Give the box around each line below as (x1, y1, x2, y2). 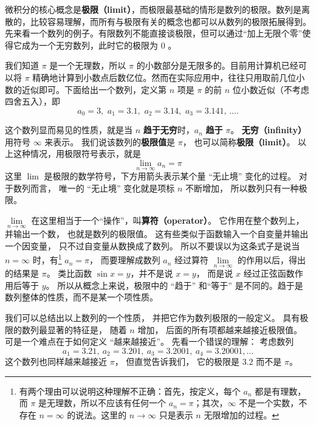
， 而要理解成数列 (89, 254, 160, 266)
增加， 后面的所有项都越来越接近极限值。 (137, 323, 303, 336)
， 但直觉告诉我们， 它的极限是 (114, 355, 239, 368)
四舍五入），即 (5, 95, 60, 108)
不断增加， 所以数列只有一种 (185, 181, 299, 194)
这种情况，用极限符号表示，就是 (13, 147, 141, 160)
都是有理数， (255, 384, 306, 397)
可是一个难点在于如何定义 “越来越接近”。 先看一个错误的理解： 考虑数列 (5, 335, 294, 348)
